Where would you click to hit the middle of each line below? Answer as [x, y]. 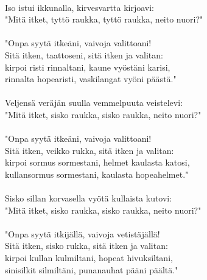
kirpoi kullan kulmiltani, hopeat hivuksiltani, [89, 258]
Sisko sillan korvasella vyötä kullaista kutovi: [89, 198]
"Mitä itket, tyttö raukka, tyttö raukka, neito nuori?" [104, 19]
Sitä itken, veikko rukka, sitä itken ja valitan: [89, 150]
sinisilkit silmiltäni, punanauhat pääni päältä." [92, 269]
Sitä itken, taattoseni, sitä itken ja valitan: [84, 54]
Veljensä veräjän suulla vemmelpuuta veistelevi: [94, 103]
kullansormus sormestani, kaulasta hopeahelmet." [97, 174]
